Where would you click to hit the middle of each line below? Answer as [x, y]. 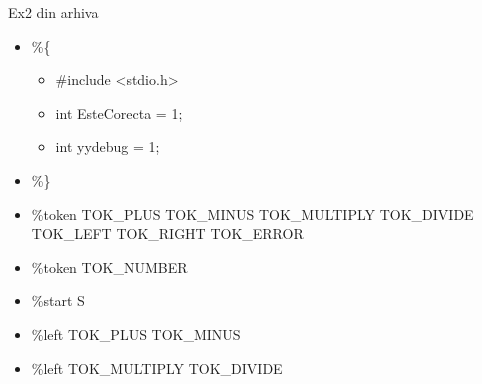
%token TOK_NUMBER [109, 266]
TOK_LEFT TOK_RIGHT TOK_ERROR [167, 233]
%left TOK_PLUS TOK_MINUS [136, 333]
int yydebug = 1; [107, 146]
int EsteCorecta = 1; [119, 112]
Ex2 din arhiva [53, 12]
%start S [58, 300]
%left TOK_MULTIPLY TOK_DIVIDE [157, 367]
